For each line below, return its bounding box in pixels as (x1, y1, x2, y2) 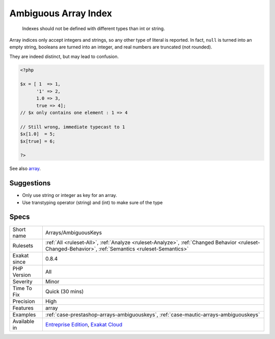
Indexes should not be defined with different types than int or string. (22, 25, 165, 32)
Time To (12, 285, 33, 292)
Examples (12, 311, 36, 318)
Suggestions (9, 179, 51, 188)
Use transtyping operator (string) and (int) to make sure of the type (22, 199, 163, 206)
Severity (12, 278, 33, 285)
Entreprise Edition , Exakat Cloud (45, 321, 123, 328)
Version (12, 271, 31, 278)
